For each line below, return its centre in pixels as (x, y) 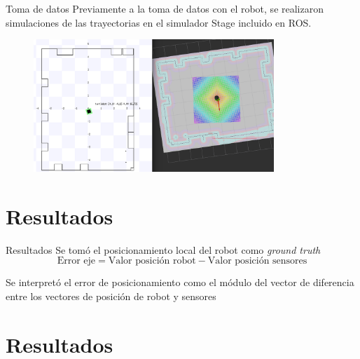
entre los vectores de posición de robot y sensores (111, 296)
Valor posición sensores (257, 261)
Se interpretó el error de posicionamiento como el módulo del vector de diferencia (180, 282)
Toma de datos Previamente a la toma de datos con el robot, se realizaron (165, 8)
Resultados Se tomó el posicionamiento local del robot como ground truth (163, 249)
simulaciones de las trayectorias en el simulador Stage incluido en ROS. (159, 22)
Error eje (76, 261)
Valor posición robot (152, 261)
